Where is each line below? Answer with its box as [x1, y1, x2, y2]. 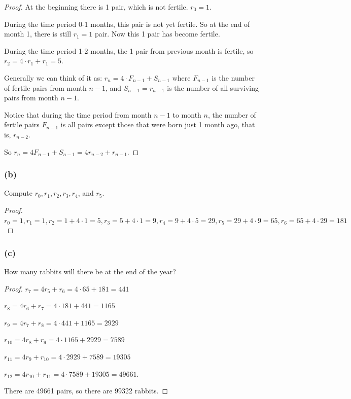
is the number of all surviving [167, 82, 259, 93]
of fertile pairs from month [4, 82, 87, 93]
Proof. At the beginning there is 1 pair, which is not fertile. [4, 2, 188, 12]
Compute [4, 188, 32, 198]
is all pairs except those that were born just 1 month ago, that [60, 119, 255, 130]
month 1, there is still [4, 28, 72, 39]
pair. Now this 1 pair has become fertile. [95, 28, 220, 39]
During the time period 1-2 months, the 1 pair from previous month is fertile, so [4, 45, 254, 56]
